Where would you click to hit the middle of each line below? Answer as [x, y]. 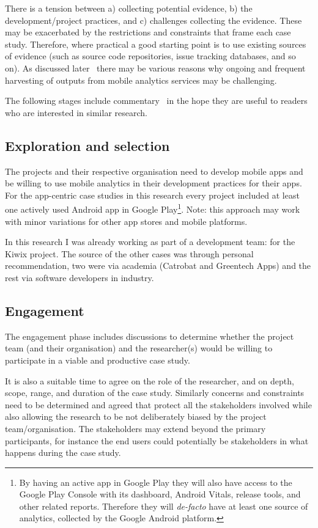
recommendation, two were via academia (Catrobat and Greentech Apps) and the [158, 266]
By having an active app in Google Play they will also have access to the [156, 482]
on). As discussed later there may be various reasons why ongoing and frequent [155, 68]
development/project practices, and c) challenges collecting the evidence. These [153, 20]
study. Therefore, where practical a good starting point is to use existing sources [156, 44]
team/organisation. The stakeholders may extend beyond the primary [135, 428]
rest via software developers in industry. [79, 277]
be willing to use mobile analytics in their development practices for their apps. [153, 183]
